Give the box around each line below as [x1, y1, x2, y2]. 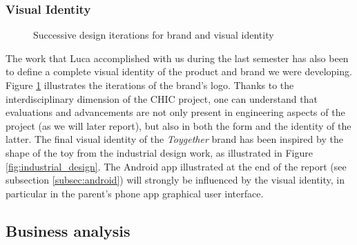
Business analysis [6, 219, 131, 241]
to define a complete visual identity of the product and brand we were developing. [6, 64, 352, 79]
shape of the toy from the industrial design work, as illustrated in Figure [6, 145, 313, 159]
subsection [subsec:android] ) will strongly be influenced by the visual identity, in [6, 173, 345, 187]
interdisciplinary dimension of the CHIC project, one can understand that [6, 91, 318, 106]
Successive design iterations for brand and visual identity [33, 28, 274, 42]
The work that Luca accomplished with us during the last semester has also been [6, 50, 349, 65]
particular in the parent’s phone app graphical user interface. [6, 186, 264, 200]
